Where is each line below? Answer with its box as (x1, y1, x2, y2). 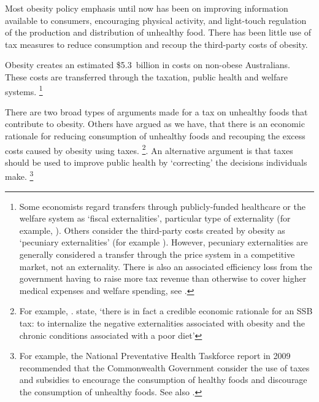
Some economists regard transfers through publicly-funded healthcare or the (19, 199, 306, 212)
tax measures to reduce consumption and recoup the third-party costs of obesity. (5, 37, 308, 50)
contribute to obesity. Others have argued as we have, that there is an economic (5, 117, 305, 130)
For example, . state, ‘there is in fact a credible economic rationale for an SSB (19, 304, 313, 317)
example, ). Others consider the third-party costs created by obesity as (19, 223, 285, 236)
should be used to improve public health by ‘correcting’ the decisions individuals (5, 155, 307, 168)
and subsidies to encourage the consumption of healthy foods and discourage (19, 373, 307, 386)
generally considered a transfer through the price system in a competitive (19, 248, 295, 261)
